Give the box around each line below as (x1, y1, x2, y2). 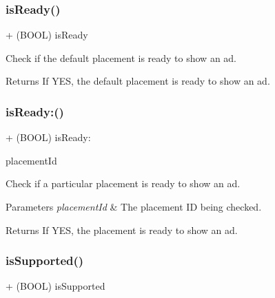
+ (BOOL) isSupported (6, 279, 105, 293)
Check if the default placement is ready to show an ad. (6, 50, 237, 65)
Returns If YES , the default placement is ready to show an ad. (6, 74, 270, 88)
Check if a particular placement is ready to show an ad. (6, 176, 241, 191)
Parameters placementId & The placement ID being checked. (6, 200, 262, 213)
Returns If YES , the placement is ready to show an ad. (6, 222, 238, 237)
